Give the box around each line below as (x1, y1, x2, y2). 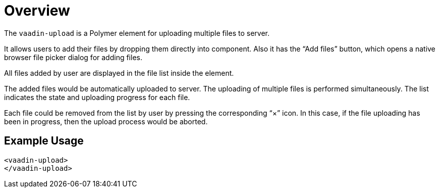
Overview (4, 2, 70, 19)
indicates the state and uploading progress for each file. (4, 92, 190, 102)
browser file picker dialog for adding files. (4, 53, 142, 62)
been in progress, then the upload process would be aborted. (4, 117, 208, 126)
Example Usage (4, 134, 84, 148)
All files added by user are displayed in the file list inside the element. (4, 68, 234, 77)
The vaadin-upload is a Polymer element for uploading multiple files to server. (4, 28, 269, 37)
